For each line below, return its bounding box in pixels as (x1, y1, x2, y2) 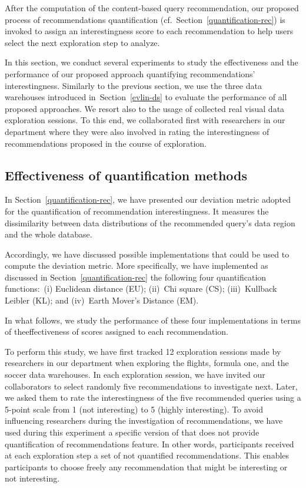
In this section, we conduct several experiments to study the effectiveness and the (5, 56, 298, 68)
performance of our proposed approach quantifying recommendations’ (5, 67, 255, 80)
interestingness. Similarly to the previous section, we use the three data (5, 79, 262, 91)
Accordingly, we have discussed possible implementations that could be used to (5, 248, 290, 260)
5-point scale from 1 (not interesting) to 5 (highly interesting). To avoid (5, 403, 264, 415)
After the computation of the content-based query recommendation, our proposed (5, 2, 299, 14)
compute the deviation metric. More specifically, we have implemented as (5, 259, 268, 272)
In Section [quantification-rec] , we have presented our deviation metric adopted (5, 193, 291, 206)
